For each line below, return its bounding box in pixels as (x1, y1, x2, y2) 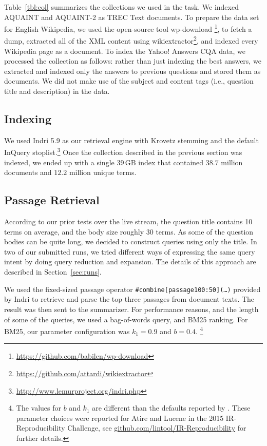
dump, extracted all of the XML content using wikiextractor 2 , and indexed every (4, 34, 258, 46)
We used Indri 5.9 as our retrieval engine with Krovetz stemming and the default (4, 134, 259, 145)
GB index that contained (125, 157, 204, 167)
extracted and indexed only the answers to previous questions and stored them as (4, 65, 261, 76)
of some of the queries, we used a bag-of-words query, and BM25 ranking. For (4, 314, 248, 324)
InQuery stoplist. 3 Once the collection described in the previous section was (4, 145, 242, 158)
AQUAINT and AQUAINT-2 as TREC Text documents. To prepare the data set (4, 11, 259, 22)
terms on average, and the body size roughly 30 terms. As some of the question (4, 226, 254, 237)
